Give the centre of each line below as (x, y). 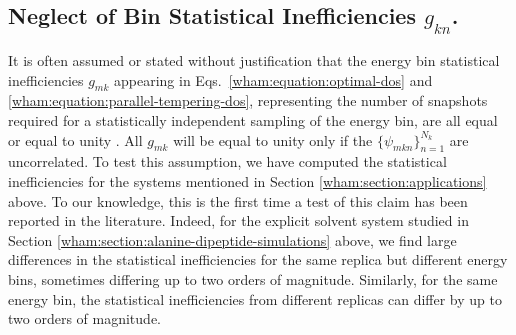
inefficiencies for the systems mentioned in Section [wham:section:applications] (247, 180)
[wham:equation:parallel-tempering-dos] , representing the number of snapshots (248, 100)
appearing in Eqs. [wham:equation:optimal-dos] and (273, 79)
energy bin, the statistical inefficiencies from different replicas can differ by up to (255, 298)
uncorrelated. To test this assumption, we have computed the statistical (227, 161)
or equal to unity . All (75, 139)
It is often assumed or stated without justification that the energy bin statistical (254, 60)
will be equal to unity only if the (273, 139)
